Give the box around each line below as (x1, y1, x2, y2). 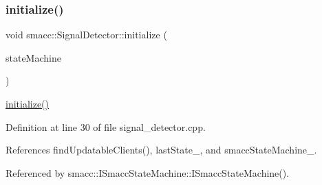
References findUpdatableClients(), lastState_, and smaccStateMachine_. (6, 143, 317, 157)
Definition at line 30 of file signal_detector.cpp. (6, 119, 206, 134)
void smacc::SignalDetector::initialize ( (6, 27, 167, 42)
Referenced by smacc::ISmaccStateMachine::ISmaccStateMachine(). (6, 165, 290, 180)
